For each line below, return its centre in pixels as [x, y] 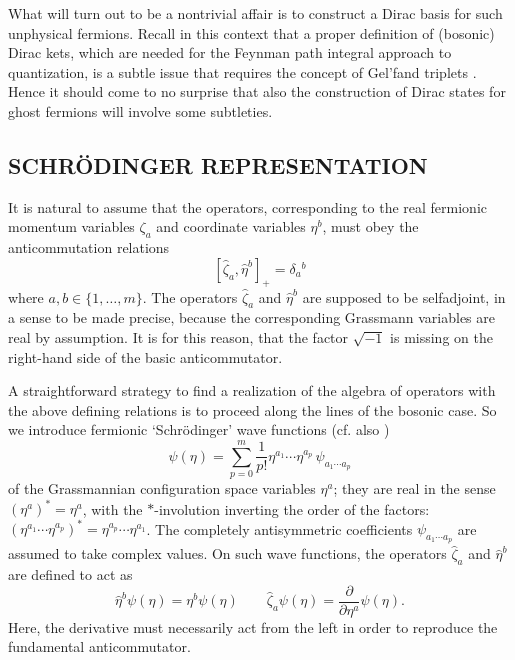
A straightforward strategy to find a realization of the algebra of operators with [252, 390]
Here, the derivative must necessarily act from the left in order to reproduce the [253, 626]
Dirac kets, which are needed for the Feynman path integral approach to [230, 52]
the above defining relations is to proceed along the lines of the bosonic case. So [252, 409]
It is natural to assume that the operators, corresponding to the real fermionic [247, 206]
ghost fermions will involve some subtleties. [140, 110]
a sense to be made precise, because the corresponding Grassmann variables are [252, 317]
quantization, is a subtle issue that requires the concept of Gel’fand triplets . [242, 71]
